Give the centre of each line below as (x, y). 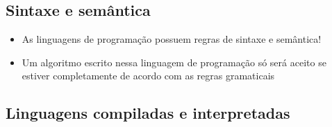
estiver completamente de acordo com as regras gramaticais (148, 76)
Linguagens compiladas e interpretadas (148, 113)
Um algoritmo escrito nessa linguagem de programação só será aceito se (174, 62)
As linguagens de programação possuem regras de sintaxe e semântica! (172, 39)
